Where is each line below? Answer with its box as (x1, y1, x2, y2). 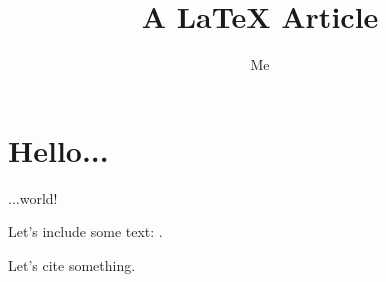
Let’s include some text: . (8, 221, 163, 242)
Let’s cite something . (8, 254, 136, 275)
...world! (8, 187, 58, 208)
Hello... (8, 129, 109, 170)
